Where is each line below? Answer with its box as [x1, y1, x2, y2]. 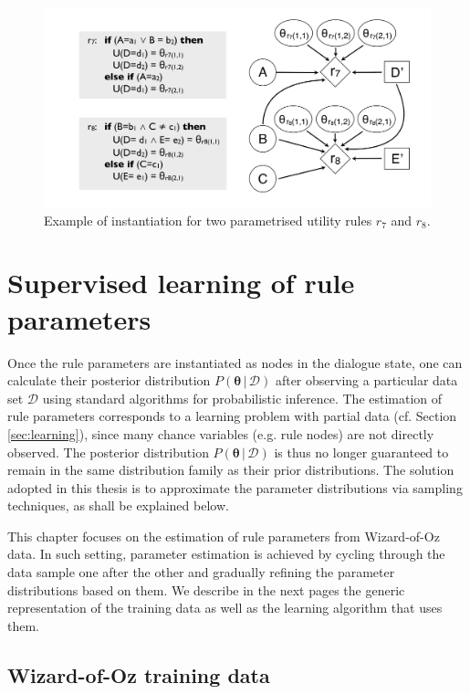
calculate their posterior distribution [7, 371, 211, 390]
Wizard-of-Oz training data [7, 660, 270, 689]
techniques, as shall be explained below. [7, 496, 229, 515]
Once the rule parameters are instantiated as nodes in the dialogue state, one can [7, 352, 463, 372]
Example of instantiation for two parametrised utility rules [44, 210, 372, 229]
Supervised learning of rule [7, 264, 355, 301]
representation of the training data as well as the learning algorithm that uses [7, 598, 443, 617]
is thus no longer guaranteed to [274, 442, 449, 461]
